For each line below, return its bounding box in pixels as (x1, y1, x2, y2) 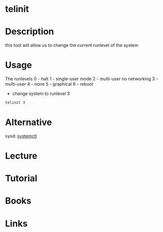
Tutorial (5, 173, 38, 184)
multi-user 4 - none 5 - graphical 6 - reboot (5, 81, 94, 87)
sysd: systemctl (5, 133, 37, 139)
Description (5, 26, 54, 37)
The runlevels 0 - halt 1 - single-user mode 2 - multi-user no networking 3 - (5, 76, 159, 82)
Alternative (5, 117, 52, 128)
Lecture (5, 150, 38, 162)
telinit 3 (5, 100, 26, 105)
